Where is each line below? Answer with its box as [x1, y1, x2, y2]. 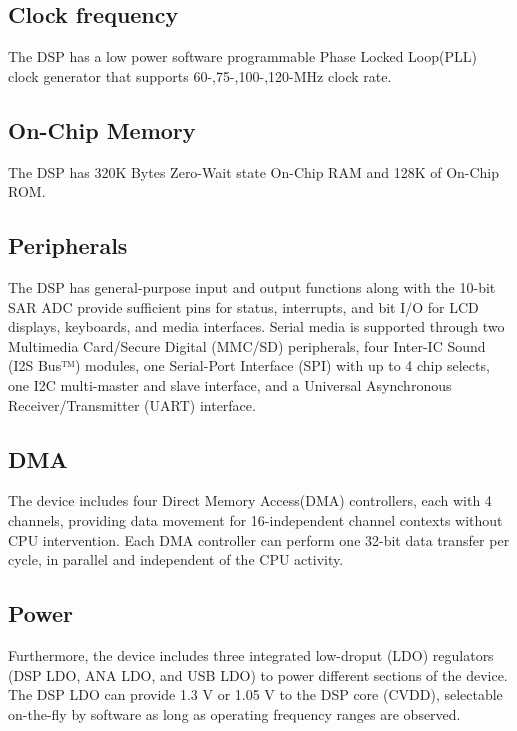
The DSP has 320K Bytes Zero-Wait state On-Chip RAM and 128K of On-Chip [8, 161, 500, 182]
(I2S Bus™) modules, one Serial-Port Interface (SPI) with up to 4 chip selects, [8, 355, 490, 376]
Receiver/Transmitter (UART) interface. [8, 394, 256, 415]
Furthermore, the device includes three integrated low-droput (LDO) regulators [8, 644, 494, 665]
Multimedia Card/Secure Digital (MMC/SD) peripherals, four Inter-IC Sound [8, 335, 486, 356]
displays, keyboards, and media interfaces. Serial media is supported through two [8, 316, 505, 337]
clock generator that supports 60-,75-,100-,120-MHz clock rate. [8, 65, 392, 86]
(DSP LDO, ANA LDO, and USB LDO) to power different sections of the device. [8, 664, 508, 685]
